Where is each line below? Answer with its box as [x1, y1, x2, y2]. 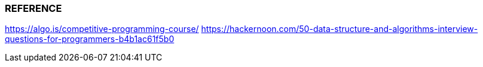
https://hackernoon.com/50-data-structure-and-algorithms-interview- [201, 24, 478, 34]
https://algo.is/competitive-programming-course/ [5, 24, 199, 34]
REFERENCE [5, 2, 62, 14]
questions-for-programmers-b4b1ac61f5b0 [5, 34, 175, 44]
